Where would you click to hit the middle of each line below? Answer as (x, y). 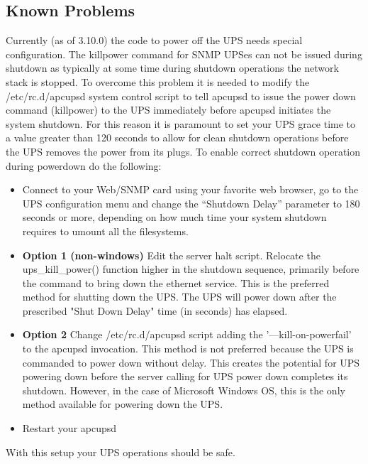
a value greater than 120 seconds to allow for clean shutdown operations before (177, 137)
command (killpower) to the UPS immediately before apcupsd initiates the (168, 110)
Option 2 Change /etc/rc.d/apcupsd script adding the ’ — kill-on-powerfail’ (187, 334)
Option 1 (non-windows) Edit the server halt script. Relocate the (171, 255)
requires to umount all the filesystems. (105, 231)
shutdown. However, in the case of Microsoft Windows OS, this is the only (184, 390)
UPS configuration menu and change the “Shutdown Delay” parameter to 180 (191, 203)
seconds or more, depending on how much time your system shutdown (174, 217)
